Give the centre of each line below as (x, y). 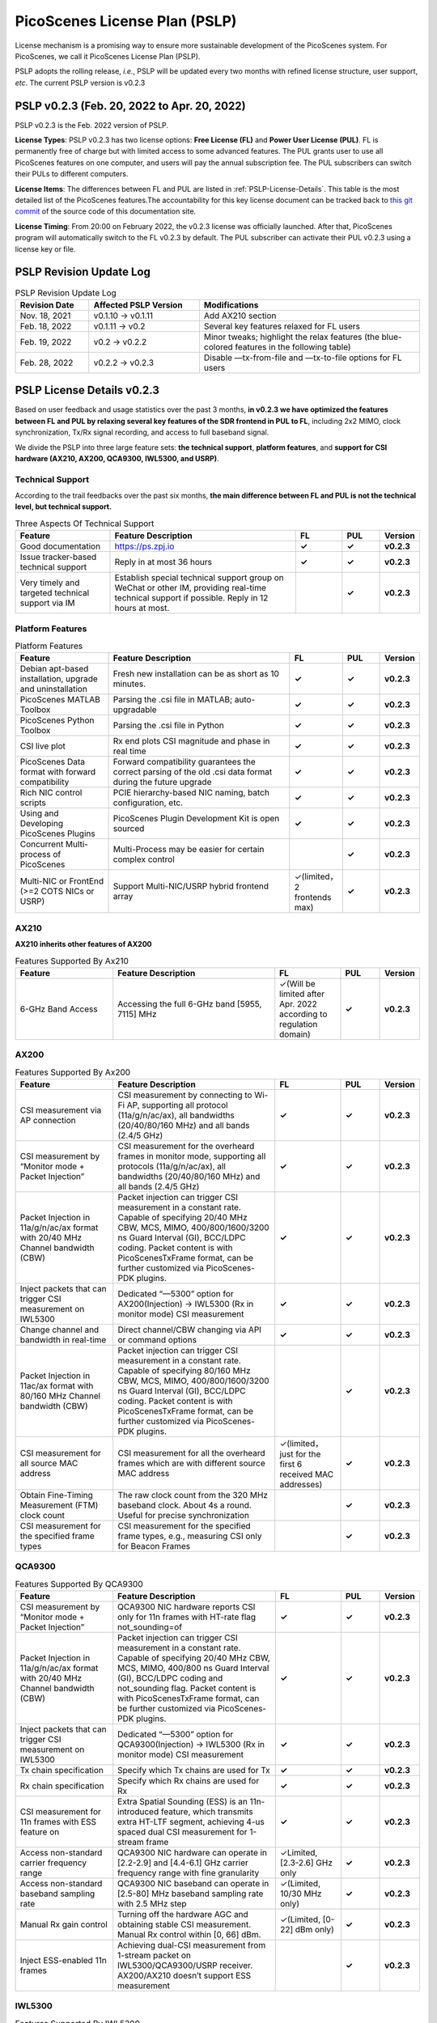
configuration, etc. (148, 803)
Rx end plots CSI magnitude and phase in (191, 741)
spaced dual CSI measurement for (182, 1832)
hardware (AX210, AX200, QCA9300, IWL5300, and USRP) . (117, 458)
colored (218, 346)
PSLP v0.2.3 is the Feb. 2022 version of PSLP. (92, 125)
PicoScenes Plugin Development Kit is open (196, 819)
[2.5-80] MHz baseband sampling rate (191, 1894)
